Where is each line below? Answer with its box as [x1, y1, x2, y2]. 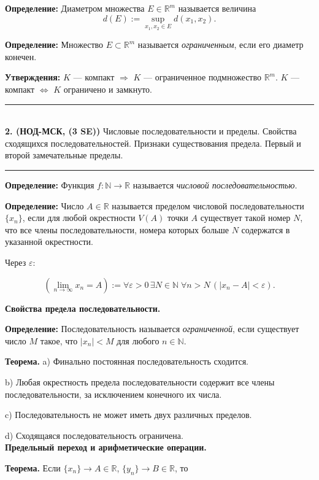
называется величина [178, 2, 256, 14]
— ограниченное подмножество [143, 71, 261, 83]
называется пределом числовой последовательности [112, 199, 304, 212]
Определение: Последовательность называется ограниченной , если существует [5, 322, 299, 335]
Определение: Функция [5, 178, 94, 191]
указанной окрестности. [5, 235, 93, 248]
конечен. [5, 50, 37, 63]
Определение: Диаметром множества [5, 2, 145, 14]
